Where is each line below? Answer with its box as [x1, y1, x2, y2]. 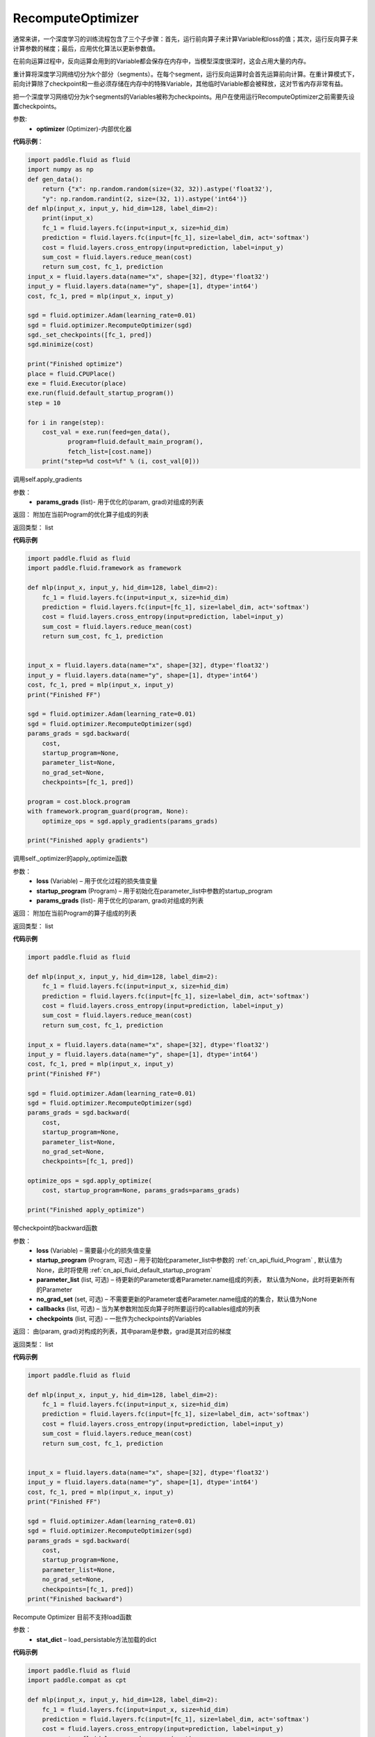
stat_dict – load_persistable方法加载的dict [36, 1635, 157, 1643]
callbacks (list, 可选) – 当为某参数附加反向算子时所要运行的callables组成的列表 [36, 1305, 260, 1313]
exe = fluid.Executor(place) [27, 379, 127, 388]
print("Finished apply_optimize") [27, 1206, 145, 1214]
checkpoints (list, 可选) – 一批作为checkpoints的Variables [36, 1314, 201, 1323]
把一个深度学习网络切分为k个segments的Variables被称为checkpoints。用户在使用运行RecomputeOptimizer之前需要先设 [12, 92, 355, 101]
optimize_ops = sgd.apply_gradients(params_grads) [42, 817, 218, 825]
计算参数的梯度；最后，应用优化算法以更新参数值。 [12, 44, 159, 52]
